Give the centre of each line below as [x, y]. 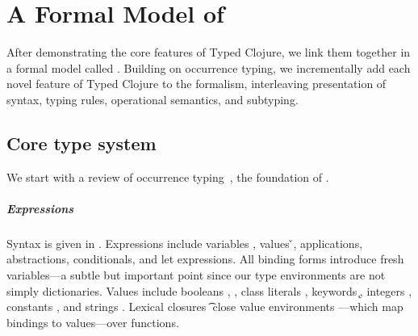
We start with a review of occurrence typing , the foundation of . [168, 176]
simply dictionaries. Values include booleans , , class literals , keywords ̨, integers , [209, 290]
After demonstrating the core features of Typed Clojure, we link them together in [209, 52]
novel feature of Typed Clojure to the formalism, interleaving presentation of [196, 84]
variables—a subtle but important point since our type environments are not [196, 275]
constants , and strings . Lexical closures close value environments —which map [205, 307]
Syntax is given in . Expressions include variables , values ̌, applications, [185, 243]
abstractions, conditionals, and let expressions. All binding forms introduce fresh [205, 259]
